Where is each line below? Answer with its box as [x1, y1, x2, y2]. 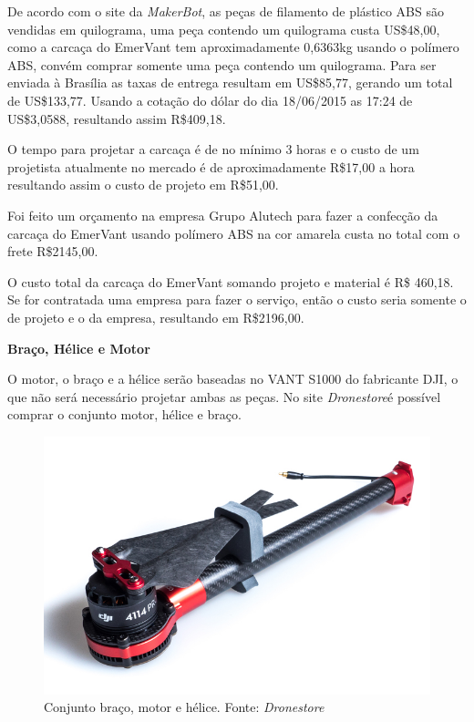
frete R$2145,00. [7, 242, 98, 261]
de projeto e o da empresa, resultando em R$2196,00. [7, 307, 304, 326]
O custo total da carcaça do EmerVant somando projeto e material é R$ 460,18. [7, 272, 454, 291]
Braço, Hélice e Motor [7, 338, 150, 357]
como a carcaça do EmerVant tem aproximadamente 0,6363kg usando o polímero [7, 37, 459, 57]
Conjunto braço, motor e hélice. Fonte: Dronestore [44, 697, 325, 717]
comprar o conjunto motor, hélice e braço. [7, 405, 242, 424]
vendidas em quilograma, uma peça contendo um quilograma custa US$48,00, [7, 19, 440, 38]
